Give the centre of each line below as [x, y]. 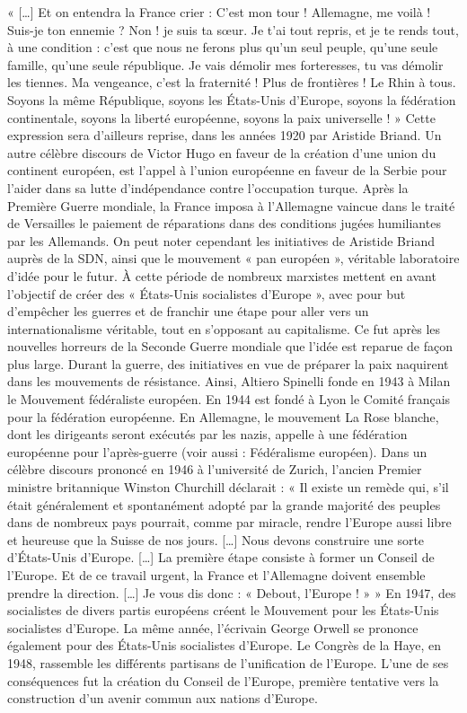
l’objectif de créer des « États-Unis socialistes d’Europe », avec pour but [207, 293]
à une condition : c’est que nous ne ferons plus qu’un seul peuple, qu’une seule [223, 47]
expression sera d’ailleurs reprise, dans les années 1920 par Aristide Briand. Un [225, 135]
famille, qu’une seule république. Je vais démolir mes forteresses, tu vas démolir [225, 64]
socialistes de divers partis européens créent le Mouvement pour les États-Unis [223, 610]
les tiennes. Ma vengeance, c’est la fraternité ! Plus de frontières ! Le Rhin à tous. [232, 82]
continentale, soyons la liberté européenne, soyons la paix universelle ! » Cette [221, 117]
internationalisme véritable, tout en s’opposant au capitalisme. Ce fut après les [224, 328]
